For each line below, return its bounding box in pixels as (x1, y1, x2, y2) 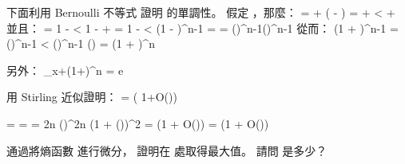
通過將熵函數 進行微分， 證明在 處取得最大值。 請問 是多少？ (6, 142, 328, 158)
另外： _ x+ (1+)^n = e (6, 61, 124, 78)
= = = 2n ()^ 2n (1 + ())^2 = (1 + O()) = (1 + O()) (6, 115, 269, 131)
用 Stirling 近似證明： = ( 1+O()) (6, 88, 177, 105)
